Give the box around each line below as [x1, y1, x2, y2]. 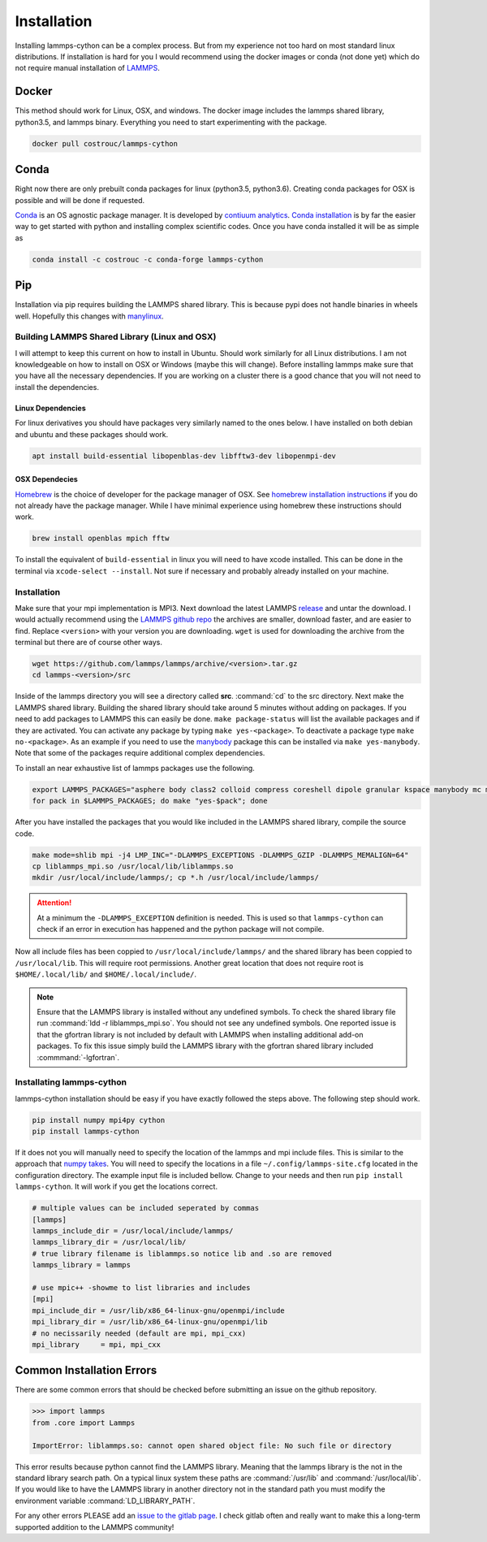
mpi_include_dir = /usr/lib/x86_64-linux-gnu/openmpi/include [32, 1306, 285, 1315]
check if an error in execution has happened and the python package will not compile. [37, 925, 325, 934]
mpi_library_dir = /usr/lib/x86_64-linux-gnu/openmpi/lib [32, 1317, 268, 1327]
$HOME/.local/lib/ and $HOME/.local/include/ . [15, 969, 196, 979]
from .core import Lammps [32, 1418, 136, 1427]
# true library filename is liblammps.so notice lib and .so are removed [32, 1249, 332, 1258]
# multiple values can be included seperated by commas [32, 1203, 260, 1213]
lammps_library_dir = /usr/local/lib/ [32, 1237, 187, 1247]
